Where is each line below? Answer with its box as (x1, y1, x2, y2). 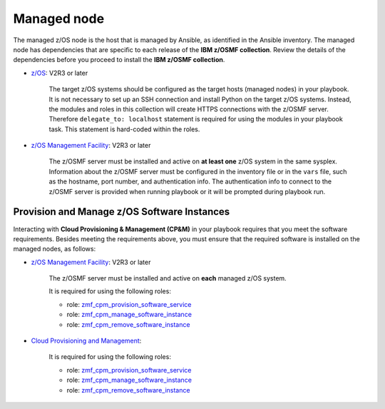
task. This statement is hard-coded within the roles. (48, 125, 200, 133)
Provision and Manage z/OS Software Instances (13, 206, 230, 218)
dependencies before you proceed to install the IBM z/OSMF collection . (13, 56, 225, 64)
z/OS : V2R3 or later (31, 69, 88, 77)
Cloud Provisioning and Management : (31, 336, 142, 345)
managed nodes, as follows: (13, 245, 96, 253)
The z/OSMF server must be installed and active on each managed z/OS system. (48, 274, 287, 283)
